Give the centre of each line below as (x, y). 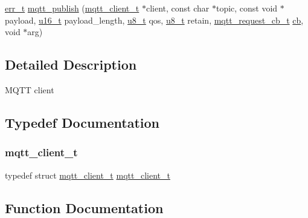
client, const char (178, 8)
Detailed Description (71, 64)
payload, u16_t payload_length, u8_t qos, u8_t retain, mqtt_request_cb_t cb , (154, 20)
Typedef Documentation (82, 122)
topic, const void (247, 8)
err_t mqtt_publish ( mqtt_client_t (72, 8)
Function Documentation (84, 207)
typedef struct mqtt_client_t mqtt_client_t (88, 175)
